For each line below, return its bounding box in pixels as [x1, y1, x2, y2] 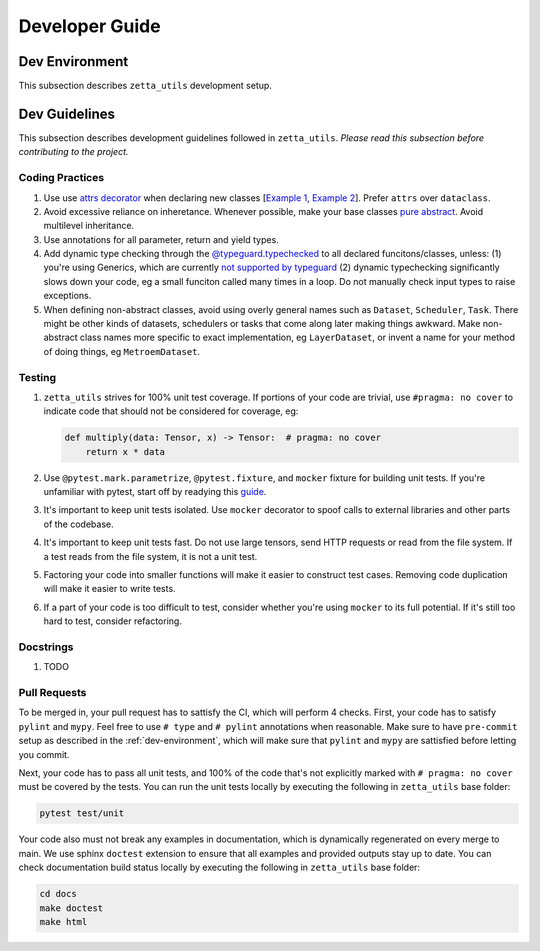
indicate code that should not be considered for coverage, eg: [43, 405, 299, 417]
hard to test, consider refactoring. [43, 615, 182, 627]
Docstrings [18, 640, 74, 654]
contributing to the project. [18, 146, 129, 158]
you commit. [18, 748, 70, 760]
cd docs [39, 888, 77, 900]
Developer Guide [18, 15, 161, 37]
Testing [18, 370, 57, 384]
